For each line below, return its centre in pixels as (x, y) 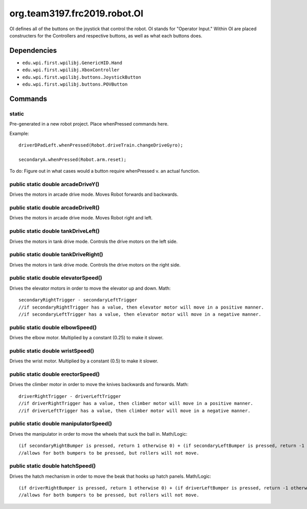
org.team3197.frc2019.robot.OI (76, 13)
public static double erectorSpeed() (54, 374)
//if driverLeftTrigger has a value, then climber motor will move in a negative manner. (135, 411)
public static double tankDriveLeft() (54, 231)
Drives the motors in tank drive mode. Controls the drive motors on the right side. (95, 264)
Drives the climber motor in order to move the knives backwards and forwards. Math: (99, 384)
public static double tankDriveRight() (56, 255)
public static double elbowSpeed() (53, 327)
